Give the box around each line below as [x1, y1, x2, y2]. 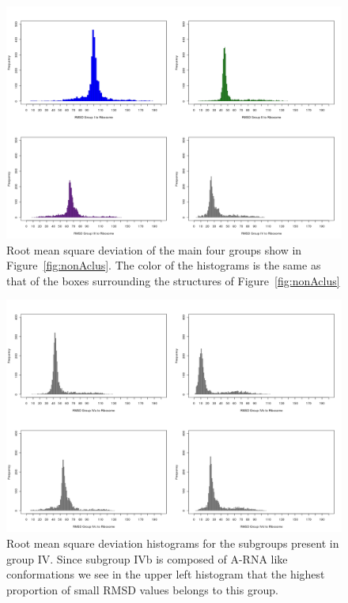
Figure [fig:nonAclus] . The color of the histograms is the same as [6, 257, 321, 273]
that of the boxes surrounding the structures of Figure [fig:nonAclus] [6, 272, 340, 288]
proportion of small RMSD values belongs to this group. [6, 581, 278, 597]
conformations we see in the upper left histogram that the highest [6, 566, 325, 582]
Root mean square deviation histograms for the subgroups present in [6, 534, 339, 551]
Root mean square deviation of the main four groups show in [6, 241, 302, 258]
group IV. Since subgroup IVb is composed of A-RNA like [6, 550, 288, 567]
